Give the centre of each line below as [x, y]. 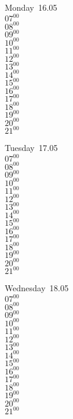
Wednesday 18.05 [37, 288]
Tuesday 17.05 [31, 148]
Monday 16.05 [31, 7]
